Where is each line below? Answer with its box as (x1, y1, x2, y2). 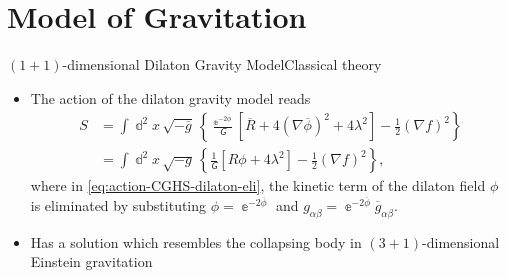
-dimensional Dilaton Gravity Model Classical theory (62, 54, 382, 75)
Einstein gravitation (30, 251, 153, 272)
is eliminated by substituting (30, 194, 207, 215)
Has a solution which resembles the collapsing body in (30, 231, 362, 252)
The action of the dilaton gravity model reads (30, 87, 311, 108)
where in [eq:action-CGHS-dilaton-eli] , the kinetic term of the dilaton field (30, 175, 486, 196)
